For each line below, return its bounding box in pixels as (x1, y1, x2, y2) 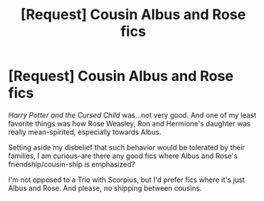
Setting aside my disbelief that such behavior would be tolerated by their (8, 142, 246, 152)
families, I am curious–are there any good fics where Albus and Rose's (8, 151, 238, 160)
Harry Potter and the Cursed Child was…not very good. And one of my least (8, 110, 257, 120)
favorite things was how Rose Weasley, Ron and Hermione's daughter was (8, 118, 251, 128)
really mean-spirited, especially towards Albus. (8, 127, 162, 137)
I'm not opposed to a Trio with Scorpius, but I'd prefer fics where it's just (8, 175, 246, 184)
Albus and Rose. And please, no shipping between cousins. (8, 183, 202, 192)
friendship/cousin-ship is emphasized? (8, 159, 136, 168)
